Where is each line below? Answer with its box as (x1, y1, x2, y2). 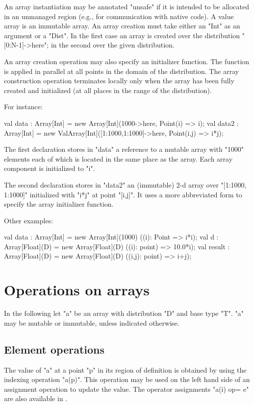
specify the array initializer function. (4, 199, 114, 209)
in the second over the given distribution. (51, 40, 175, 50)
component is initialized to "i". (4, 163, 95, 173)
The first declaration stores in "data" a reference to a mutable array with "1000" (4, 144, 244, 154)
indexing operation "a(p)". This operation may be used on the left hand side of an (4, 374, 250, 384)
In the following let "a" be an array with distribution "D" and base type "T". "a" (4, 308, 244, 318)
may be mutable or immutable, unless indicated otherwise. (4, 317, 179, 328)
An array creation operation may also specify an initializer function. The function (4, 56, 250, 66)
